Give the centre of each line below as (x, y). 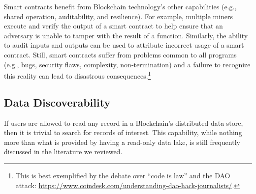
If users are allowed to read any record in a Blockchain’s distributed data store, (124, 123)
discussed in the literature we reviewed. (63, 152)
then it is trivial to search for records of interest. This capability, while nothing (123, 132)
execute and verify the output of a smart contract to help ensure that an (113, 26)
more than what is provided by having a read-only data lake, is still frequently (122, 142)
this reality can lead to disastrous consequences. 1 (78, 75)
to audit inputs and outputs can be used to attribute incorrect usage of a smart (124, 45)
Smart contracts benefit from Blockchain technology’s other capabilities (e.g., (120, 6)
